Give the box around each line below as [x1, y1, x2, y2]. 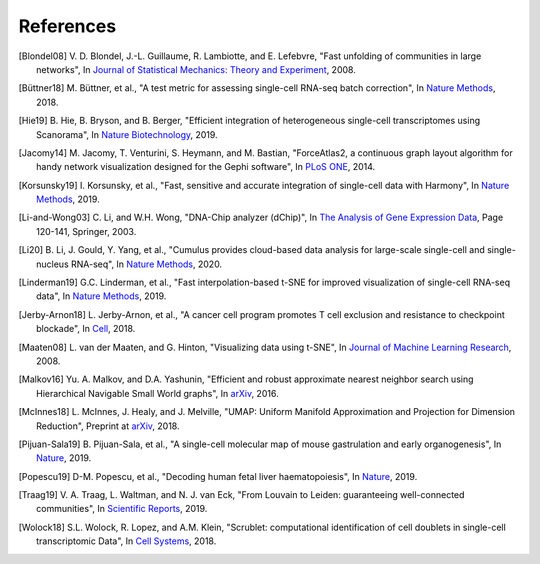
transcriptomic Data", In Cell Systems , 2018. [36, 535, 217, 547]
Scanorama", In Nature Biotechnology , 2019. [36, 128, 219, 140]
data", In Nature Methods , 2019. [36, 290, 167, 302]
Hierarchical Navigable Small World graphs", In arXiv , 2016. [36, 387, 279, 399]
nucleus [36, 258, 69, 270]
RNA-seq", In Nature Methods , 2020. [70, 258, 223, 270]
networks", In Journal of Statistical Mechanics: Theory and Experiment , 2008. [36, 63, 357, 75]
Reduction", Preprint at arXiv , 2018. [36, 420, 180, 432]
